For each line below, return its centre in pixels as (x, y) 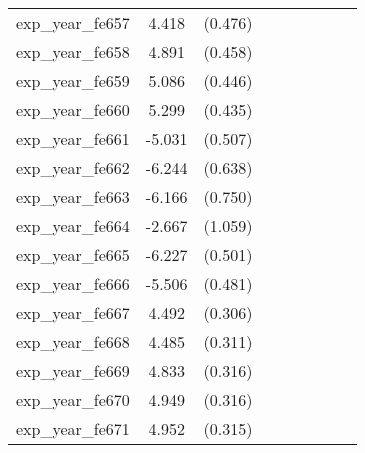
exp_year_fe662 (73, 167)
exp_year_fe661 (73, 138)
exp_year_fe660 (73, 109)
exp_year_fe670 (73, 399)
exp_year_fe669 (73, 370)
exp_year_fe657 (73, 22)
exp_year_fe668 (73, 341)
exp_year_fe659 (73, 80)
